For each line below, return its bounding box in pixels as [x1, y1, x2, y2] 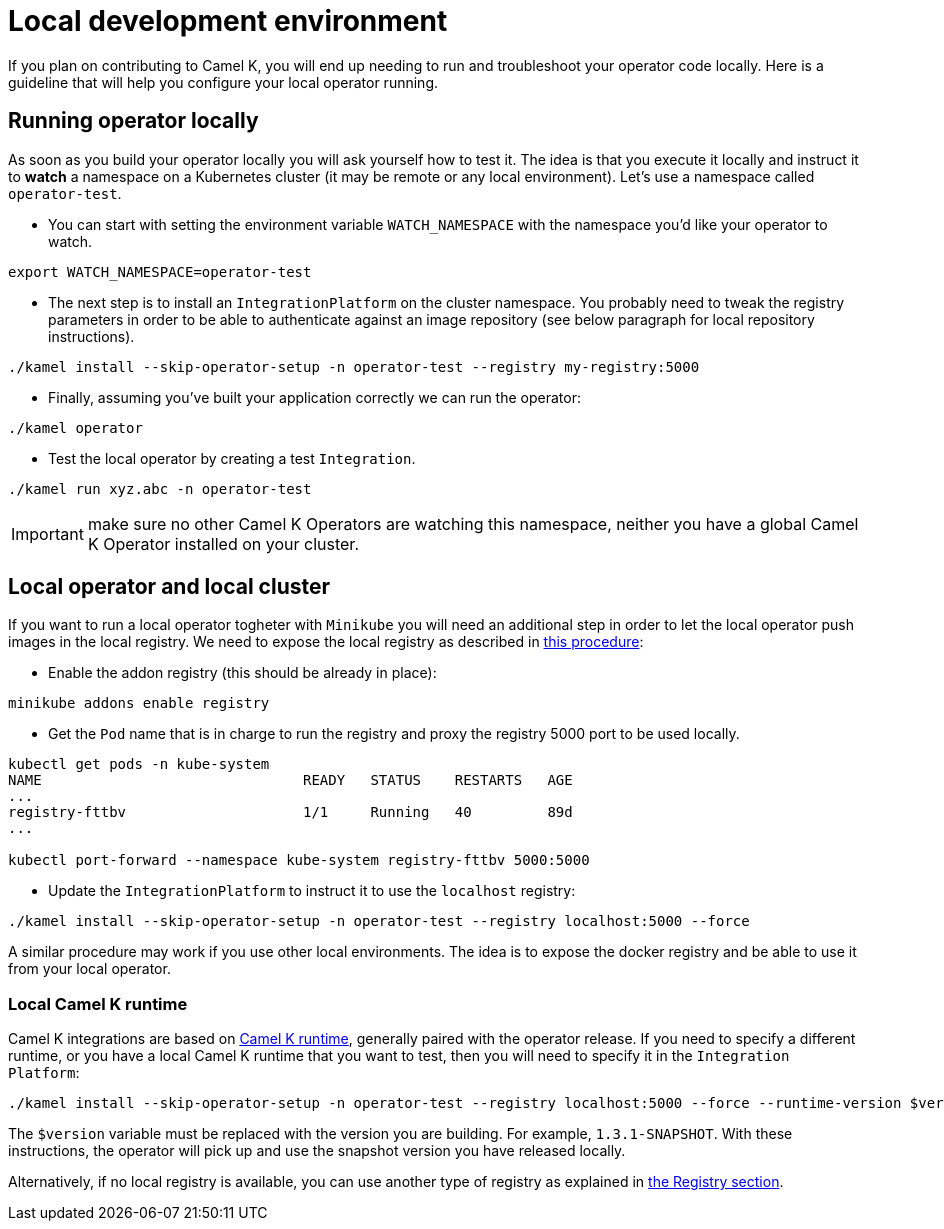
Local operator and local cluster [8, 574, 331, 600]
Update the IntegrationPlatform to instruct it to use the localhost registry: [48, 882, 576, 900]
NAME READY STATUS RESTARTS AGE [8, 772, 573, 789]
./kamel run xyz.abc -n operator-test [8, 480, 312, 497]
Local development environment [8, 4, 448, 38]
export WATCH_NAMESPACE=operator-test [8, 263, 312, 280]
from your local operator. [8, 960, 171, 978]
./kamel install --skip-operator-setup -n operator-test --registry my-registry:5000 [8, 358, 700, 375]
